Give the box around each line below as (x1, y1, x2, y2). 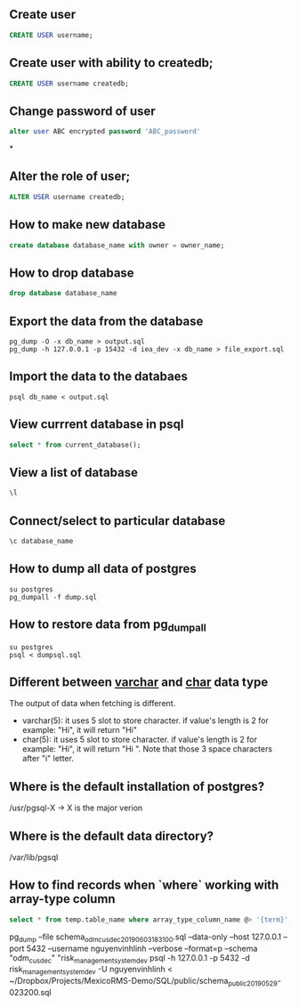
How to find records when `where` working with (9, 878, 279, 893)
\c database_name (9, 536, 74, 545)
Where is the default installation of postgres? (9, 778, 265, 794)
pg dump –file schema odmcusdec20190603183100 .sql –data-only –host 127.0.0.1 (9, 931, 282, 944)
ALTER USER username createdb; (9, 192, 125, 201)
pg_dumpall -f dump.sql (9, 592, 98, 601)
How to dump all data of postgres (9, 561, 198, 576)
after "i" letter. (21, 753, 74, 764)
